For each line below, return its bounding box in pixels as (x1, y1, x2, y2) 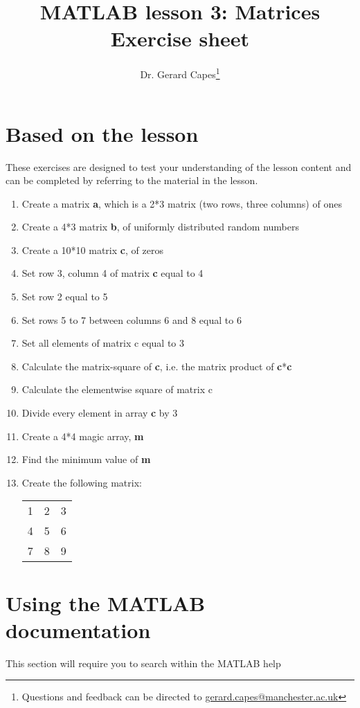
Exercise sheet (110, 24, 250, 53)
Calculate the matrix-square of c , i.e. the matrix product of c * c (21, 358, 292, 373)
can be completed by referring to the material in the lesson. (6, 173, 258, 188)
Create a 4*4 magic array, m (21, 428, 144, 443)
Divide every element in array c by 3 (21, 406, 178, 420)
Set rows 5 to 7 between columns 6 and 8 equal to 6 (21, 312, 242, 327)
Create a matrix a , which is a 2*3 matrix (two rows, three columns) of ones (21, 196, 342, 210)
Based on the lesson (6, 119, 199, 147)
